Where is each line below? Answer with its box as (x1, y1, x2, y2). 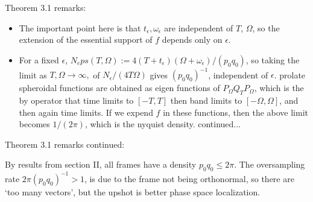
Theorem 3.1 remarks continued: (5, 137, 125, 150)
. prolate (274, 68, 306, 81)
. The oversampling (234, 158, 305, 171)
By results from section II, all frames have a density (5, 158, 197, 171)
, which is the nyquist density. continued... (84, 118, 241, 130)
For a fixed (19, 53, 59, 66)
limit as (19, 68, 47, 81)
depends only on (162, 33, 223, 46)
